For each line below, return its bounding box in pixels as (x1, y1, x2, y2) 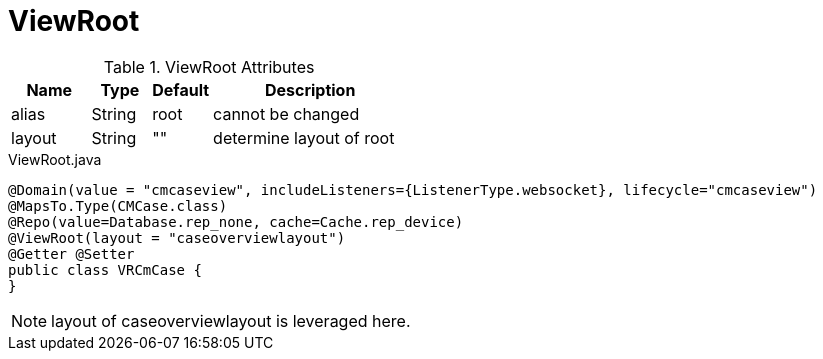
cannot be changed (213, 103, 360, 124)
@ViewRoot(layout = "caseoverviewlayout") (8, 229, 346, 246)
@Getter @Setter (8, 245, 135, 262)
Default (152, 79, 210, 100)
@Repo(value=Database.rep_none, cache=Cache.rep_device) (8, 213, 464, 230)
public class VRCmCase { (8, 261, 202, 278)
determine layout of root (213, 127, 395, 148)
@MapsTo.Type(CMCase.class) (8, 197, 228, 214)
